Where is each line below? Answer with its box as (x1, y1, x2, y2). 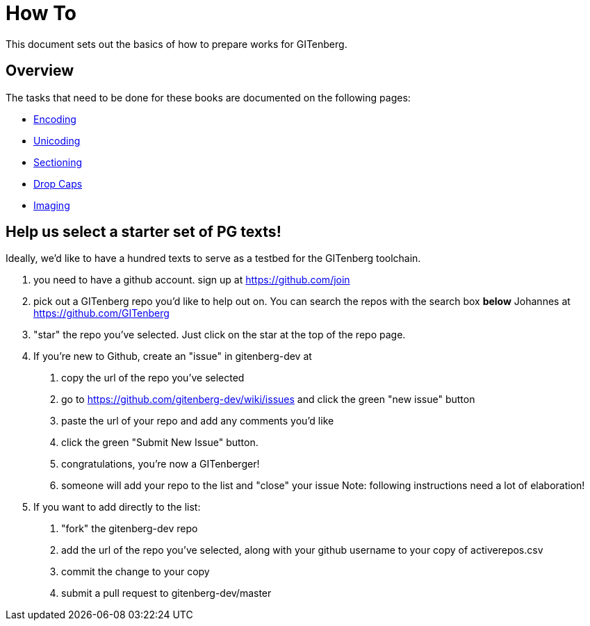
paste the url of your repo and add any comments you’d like (61, 415, 334, 427)
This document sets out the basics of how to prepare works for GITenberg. (6, 38, 347, 50)
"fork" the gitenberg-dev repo (61, 522, 198, 535)
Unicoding (33, 134, 81, 147)
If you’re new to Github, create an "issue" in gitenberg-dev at (33, 350, 312, 363)
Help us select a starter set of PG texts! (6, 223, 281, 241)
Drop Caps (33, 177, 83, 190)
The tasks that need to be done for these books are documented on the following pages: (6, 91, 411, 104)
